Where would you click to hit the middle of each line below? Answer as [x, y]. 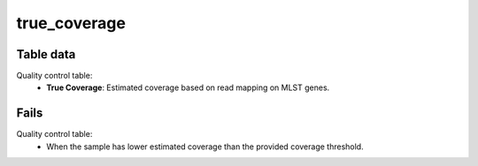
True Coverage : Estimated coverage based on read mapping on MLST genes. [188, 87]
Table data [46, 54]
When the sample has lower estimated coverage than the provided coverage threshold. [205, 147]
